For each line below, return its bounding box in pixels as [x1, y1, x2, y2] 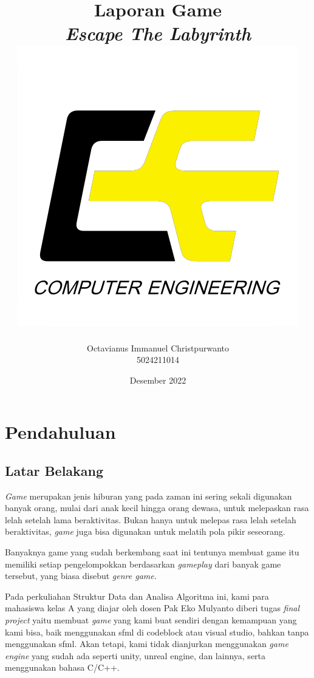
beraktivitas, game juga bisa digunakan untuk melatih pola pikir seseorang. [5, 525, 285, 538]
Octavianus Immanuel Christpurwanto [87, 341, 229, 354]
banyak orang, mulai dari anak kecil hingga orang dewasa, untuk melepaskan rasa [5, 501, 309, 514]
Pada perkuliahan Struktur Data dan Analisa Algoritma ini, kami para [5, 589, 269, 602]
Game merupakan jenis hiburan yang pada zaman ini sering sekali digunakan [5, 489, 292, 502]
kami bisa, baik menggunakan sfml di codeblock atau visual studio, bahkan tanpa [5, 625, 309, 638]
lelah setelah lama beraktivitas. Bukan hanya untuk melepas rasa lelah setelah [5, 513, 296, 526]
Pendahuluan [5, 419, 116, 444]
